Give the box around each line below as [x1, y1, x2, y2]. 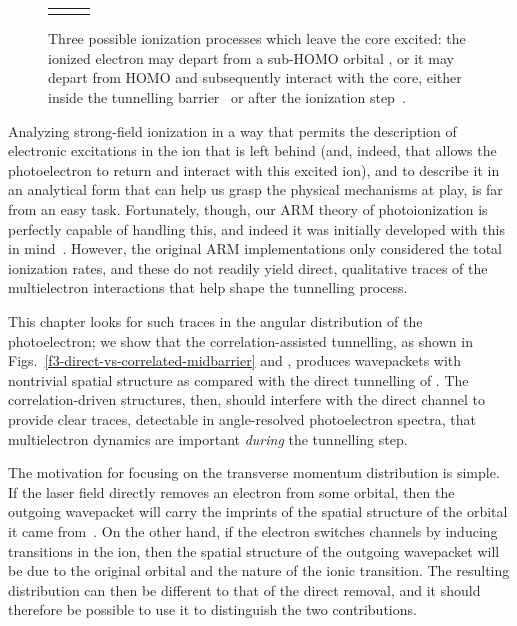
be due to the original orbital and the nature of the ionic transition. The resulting [8, 560, 510, 581]
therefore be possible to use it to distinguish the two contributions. [8, 599, 417, 620]
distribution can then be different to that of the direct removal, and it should [8, 579, 481, 600]
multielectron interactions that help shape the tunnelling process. [8, 277, 408, 298]
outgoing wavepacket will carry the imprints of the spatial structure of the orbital [8, 501, 508, 522]
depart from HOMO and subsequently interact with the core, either [48, 67, 462, 88]
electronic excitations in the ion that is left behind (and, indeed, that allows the [8, 140, 497, 161]
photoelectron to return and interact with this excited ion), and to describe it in [8, 159, 500, 180]
